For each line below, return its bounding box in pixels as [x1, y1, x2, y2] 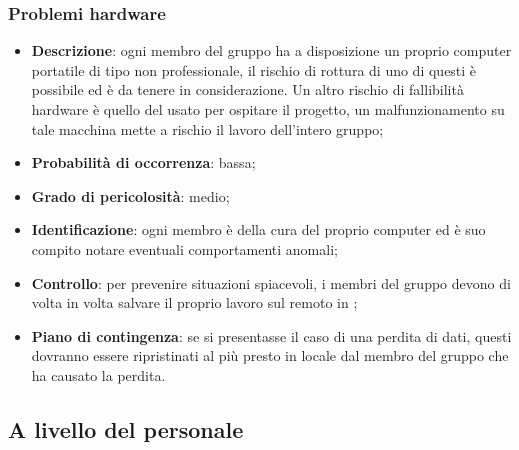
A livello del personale [8, 413, 244, 444]
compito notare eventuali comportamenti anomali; [31, 238, 338, 259]
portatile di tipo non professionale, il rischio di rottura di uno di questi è [31, 59, 477, 80]
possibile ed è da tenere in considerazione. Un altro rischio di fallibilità [31, 79, 464, 100]
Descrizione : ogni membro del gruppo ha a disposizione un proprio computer [31, 40, 512, 61]
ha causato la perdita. [31, 364, 166, 385]
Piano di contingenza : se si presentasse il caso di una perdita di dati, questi [31, 325, 512, 346]
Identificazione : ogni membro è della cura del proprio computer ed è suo [31, 219, 486, 240]
